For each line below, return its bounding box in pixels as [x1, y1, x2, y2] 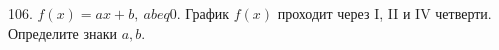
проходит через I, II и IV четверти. [277, 3, 492, 23]
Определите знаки [8, 22, 117, 43]
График [185, 3, 230, 23]
